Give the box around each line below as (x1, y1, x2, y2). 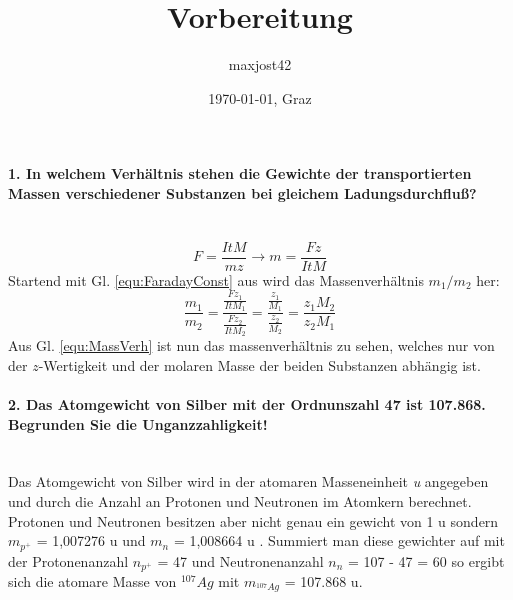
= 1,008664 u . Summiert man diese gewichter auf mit (173, 530, 505, 551)
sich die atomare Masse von (8, 571, 177, 591)
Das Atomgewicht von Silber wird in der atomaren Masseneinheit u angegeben (8, 471, 489, 492)
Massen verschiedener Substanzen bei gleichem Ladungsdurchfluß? (8, 182, 477, 203)
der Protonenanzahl (8, 550, 129, 571)
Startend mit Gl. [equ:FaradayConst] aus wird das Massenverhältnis (8, 269, 424, 290)
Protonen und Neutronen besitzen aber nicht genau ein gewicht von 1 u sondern (8, 510, 499, 531)
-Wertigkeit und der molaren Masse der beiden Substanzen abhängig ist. (38, 354, 481, 375)
